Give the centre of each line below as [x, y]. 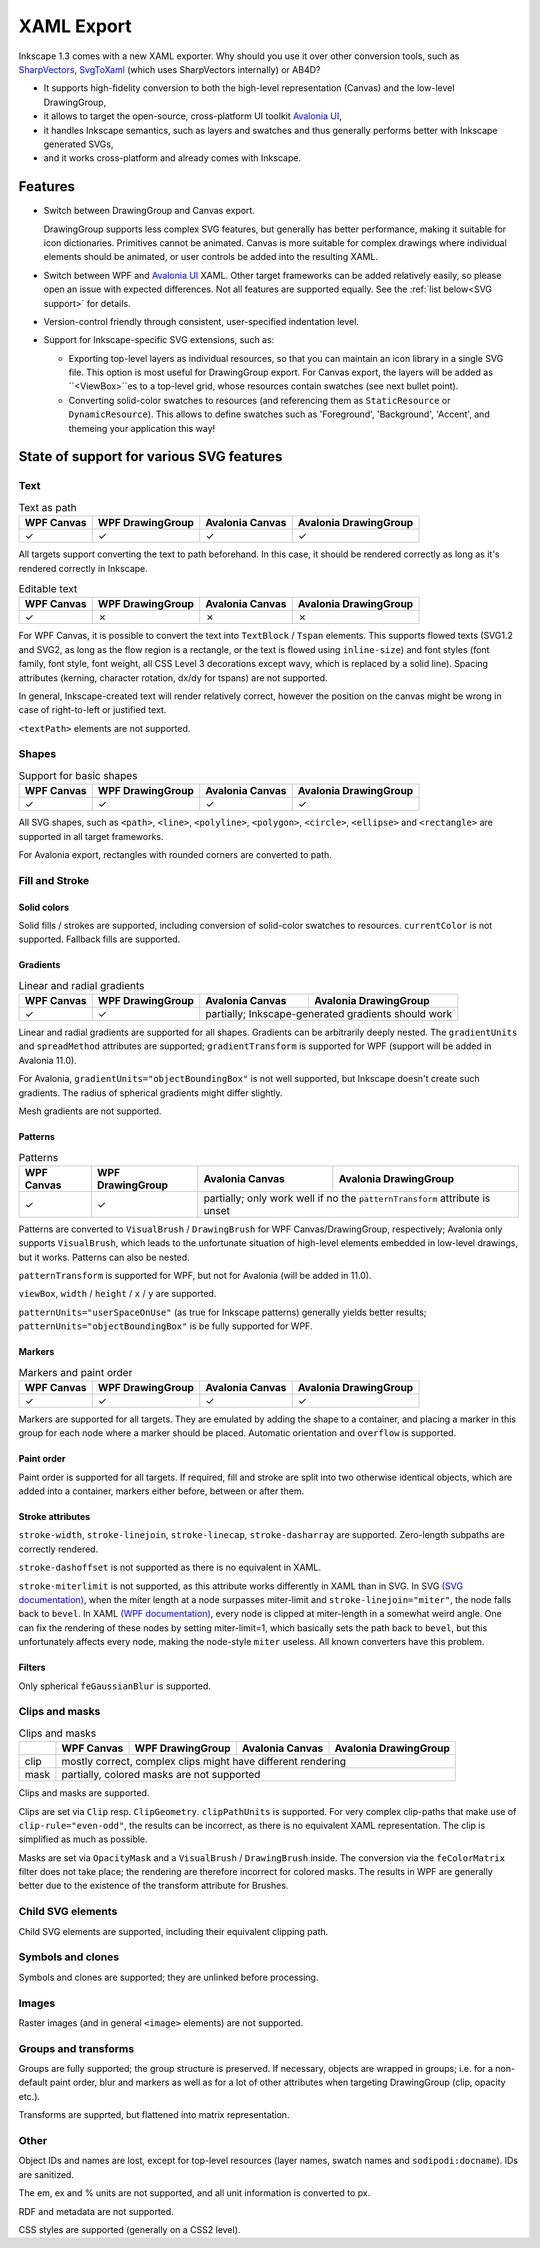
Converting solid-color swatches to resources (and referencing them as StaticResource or [259, 400]
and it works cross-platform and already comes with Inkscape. [172, 158]
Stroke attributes [54, 1517]
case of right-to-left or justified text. [92, 710]
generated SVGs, [78, 144]
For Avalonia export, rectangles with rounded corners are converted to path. [175, 854]
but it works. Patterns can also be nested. [104, 1257]
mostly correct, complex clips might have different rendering [204, 1762]
